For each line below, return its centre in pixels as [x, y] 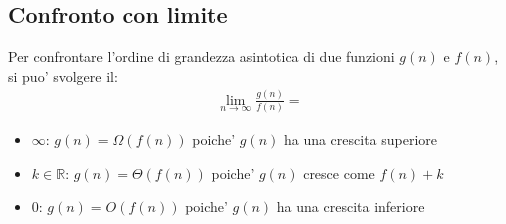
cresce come [339, 172]
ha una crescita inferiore [350, 206]
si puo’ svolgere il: [63, 75]
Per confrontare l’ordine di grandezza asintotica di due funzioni [201, 56]
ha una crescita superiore [360, 139]
